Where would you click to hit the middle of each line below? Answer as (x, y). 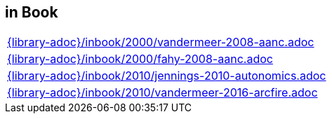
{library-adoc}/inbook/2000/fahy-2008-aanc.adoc (140, 59)
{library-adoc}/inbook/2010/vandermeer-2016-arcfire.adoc (162, 93)
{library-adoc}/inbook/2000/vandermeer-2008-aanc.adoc (161, 42)
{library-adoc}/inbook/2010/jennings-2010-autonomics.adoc (167, 76)
